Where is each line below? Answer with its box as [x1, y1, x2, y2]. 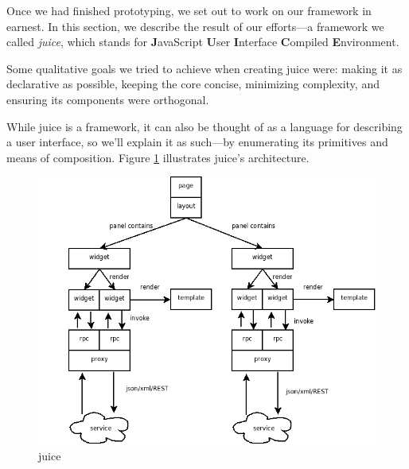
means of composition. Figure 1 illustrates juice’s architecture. [6, 149, 310, 165]
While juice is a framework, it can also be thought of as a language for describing [6, 118, 403, 134]
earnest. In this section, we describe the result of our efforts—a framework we [6, 17, 384, 34]
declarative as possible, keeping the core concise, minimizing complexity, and [6, 76, 380, 92]
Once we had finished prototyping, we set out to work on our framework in [6, 2, 372, 18]
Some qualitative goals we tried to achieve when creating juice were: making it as [6, 60, 403, 76]
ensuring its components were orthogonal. [6, 91, 209, 107]
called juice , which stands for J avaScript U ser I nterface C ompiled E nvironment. [6, 33, 399, 50]
